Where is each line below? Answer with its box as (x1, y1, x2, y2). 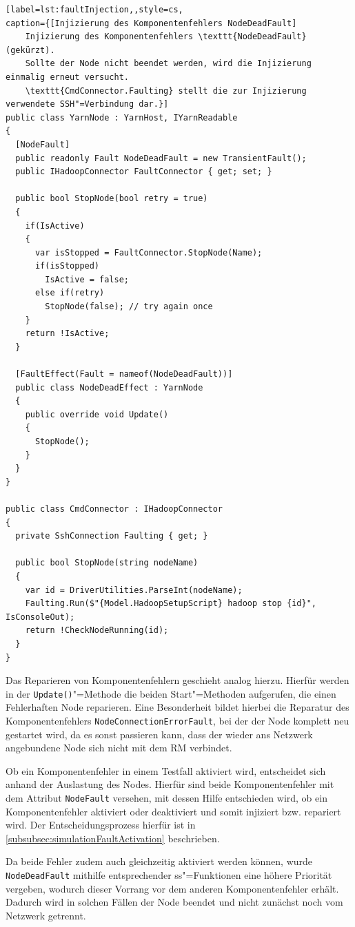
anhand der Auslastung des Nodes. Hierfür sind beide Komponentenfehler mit (6, 777, 334, 791)
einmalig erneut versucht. (6, 72, 129, 82)
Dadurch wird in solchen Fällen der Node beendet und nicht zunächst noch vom (6, 895, 343, 909)
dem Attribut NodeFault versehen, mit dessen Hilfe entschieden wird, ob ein (6, 790, 327, 804)
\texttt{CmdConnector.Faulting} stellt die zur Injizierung (25, 85, 307, 96)
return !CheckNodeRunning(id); (25, 625, 169, 636)
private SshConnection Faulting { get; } (15, 531, 208, 541)
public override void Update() (25, 409, 169, 419)
